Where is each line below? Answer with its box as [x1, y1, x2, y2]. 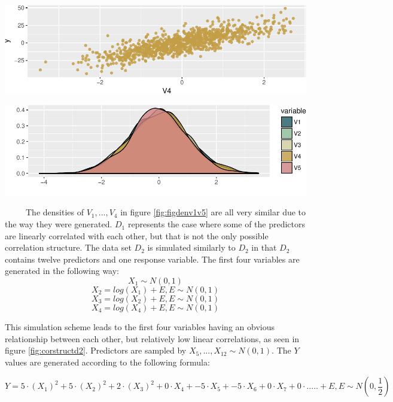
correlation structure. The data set [5, 241, 132, 254]
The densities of [25, 206, 84, 218]
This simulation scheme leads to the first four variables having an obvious [5, 321, 275, 333]
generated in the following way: [5, 264, 119, 277]
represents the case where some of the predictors [127, 218, 306, 230]
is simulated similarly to [147, 241, 236, 254]
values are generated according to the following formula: [5, 355, 210, 368]
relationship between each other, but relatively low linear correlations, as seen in [5, 332, 300, 345]
